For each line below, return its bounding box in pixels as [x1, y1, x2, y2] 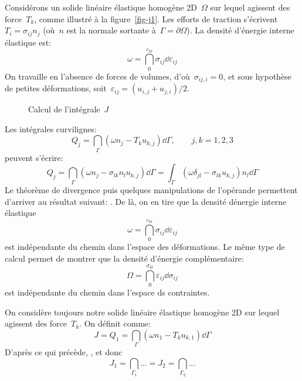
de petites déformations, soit [5, 82, 107, 94]
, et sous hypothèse [223, 70, 291, 82]
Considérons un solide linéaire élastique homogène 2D [5, 1, 198, 13]
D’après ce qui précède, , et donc [5, 346, 123, 358]
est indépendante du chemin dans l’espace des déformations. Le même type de [5, 241, 285, 253]
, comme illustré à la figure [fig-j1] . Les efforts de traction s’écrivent [34, 12, 278, 25]
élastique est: [5, 36, 52, 48]
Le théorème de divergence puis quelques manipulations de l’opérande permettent [5, 184, 298, 196]
